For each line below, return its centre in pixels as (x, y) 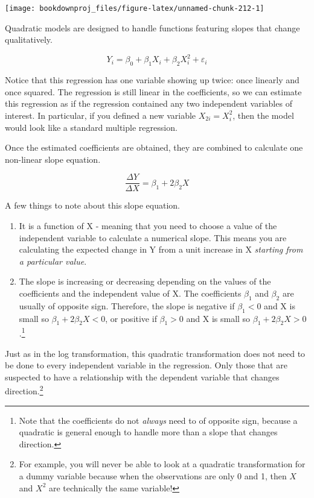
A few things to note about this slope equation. (92, 205)
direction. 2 (24, 390)
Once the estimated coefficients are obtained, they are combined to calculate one (154, 147)
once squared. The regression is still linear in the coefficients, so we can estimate (153, 91)
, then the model (263, 115)
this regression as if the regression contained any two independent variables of (149, 103)
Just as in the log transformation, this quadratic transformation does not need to (155, 353)
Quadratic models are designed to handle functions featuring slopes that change (152, 27)
